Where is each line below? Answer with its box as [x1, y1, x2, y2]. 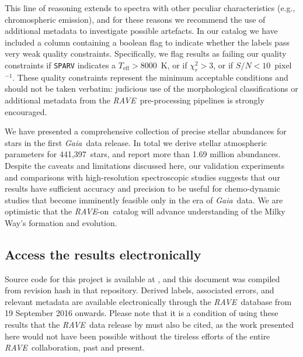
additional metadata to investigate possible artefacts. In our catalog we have [5, 25, 278, 37]
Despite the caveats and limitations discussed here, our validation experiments [5, 159, 285, 171]
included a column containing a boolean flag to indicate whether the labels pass [5, 36, 290, 48]
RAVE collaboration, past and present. [5, 341, 145, 353]
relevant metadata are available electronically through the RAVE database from [5, 295, 292, 307]
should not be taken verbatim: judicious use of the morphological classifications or [5, 82, 298, 95]
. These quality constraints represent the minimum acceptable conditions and [12, 71, 288, 83]
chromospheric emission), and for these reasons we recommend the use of [5, 13, 266, 25]
